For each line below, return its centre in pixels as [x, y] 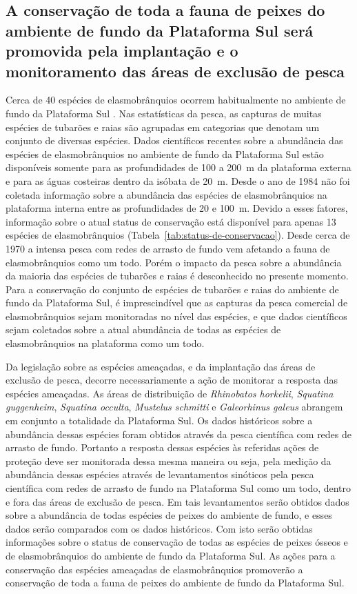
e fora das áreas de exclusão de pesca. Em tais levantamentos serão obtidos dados [177, 501]
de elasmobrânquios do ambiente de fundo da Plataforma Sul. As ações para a [171, 555]
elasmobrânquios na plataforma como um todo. [105, 343]
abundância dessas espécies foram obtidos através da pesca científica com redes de [179, 434]
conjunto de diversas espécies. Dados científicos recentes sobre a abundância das [174, 140]
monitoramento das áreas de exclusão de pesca [175, 71]
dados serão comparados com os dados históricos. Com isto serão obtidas [159, 528]
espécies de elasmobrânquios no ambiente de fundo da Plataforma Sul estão [165, 154]
